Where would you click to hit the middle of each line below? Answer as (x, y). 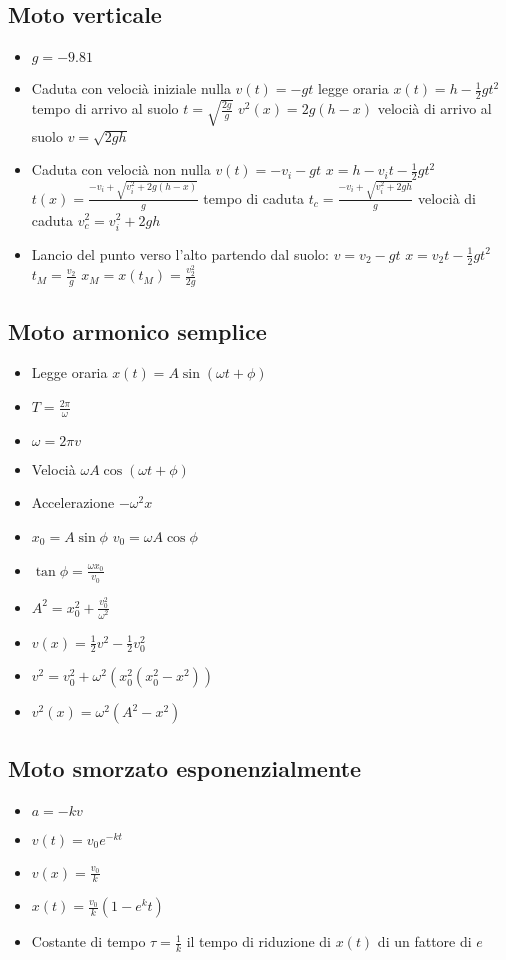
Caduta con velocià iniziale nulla (131, 88)
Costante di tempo (88, 941)
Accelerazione (73, 502)
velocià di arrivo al (434, 108)
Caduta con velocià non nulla (121, 169)
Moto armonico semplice (137, 330)
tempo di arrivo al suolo (105, 108)
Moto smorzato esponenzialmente (185, 767)
